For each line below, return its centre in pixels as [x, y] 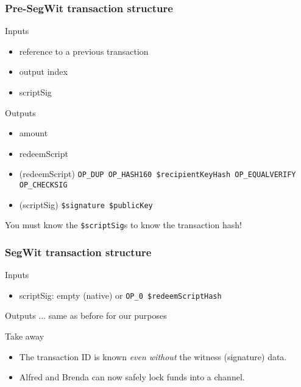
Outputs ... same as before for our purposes [86, 316]
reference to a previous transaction [84, 51]
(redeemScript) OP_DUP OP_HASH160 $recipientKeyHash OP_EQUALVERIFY [158, 174]
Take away [25, 336]
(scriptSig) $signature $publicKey [86, 204]
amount [34, 133]
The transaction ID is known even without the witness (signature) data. [153, 356]
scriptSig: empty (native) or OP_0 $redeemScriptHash [120, 295]
